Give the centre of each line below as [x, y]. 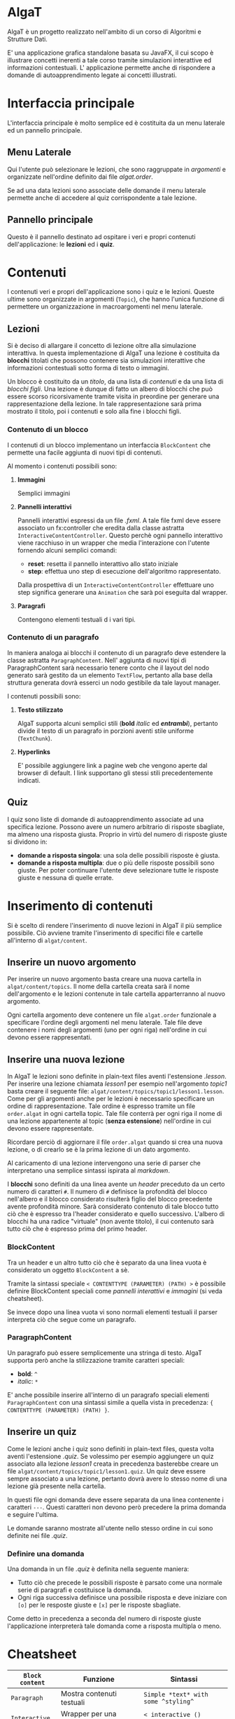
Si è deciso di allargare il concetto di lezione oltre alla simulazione [102, 346]
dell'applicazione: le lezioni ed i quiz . [61, 244]
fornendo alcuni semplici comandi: [67, 550]
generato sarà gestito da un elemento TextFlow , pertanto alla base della [110, 675]
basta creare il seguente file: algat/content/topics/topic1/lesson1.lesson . [116, 1091]
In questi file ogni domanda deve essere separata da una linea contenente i [115, 1499]
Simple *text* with [176, 1694]
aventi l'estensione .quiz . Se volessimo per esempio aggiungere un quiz [111, 1456]
